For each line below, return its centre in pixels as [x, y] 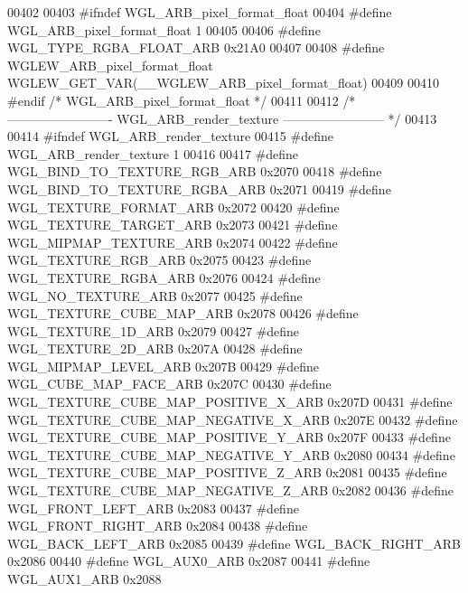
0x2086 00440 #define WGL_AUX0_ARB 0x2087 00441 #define [189, 561]
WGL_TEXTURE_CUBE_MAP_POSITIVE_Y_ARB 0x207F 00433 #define [229, 437]
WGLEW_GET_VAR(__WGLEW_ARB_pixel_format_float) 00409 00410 [223, 83]
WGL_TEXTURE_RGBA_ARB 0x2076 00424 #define [164, 277]
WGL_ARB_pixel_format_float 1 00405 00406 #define [164, 29]
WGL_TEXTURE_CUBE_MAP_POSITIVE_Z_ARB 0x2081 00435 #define [227, 472]
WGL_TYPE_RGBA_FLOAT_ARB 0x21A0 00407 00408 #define [196, 47]
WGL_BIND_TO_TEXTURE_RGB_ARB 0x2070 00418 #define [195, 171]
